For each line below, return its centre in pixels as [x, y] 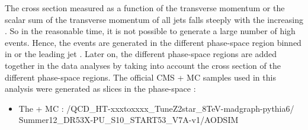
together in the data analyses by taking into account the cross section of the [143, 65]
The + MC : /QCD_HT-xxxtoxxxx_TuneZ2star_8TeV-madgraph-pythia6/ [156, 108]
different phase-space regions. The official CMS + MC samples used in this [140, 77]
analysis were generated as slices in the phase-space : [100, 89]
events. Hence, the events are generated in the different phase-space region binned [153, 42]
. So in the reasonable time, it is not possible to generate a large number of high [150, 31]
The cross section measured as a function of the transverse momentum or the [145, 8]
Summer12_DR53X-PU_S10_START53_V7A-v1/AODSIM [129, 120]
